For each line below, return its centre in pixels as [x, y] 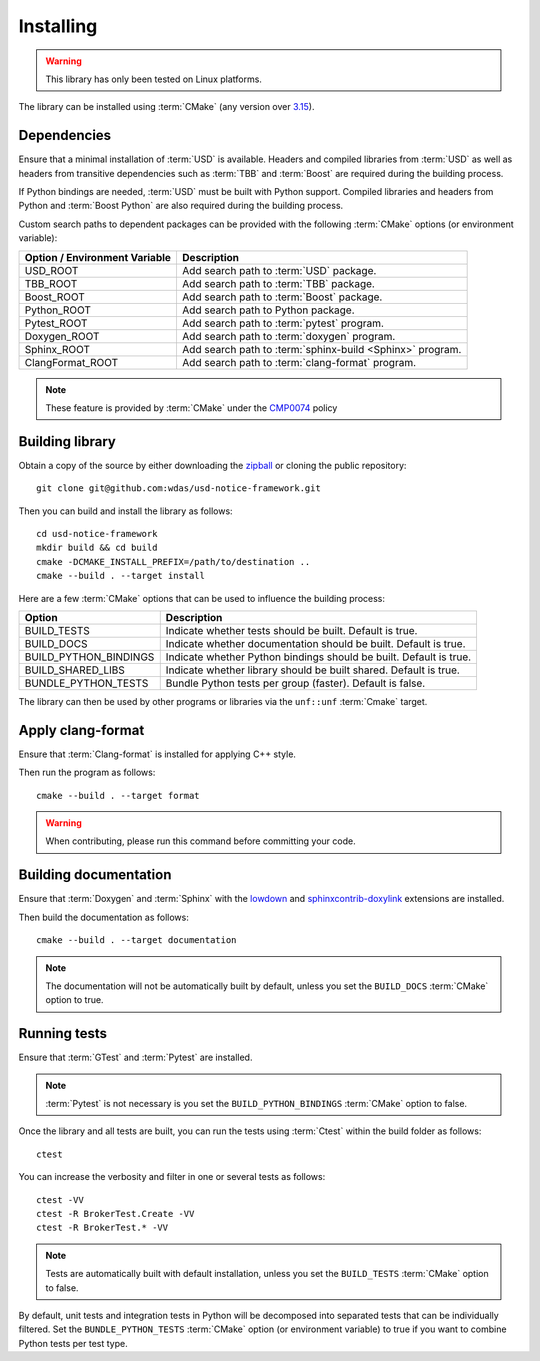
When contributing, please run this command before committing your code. [200, 841]
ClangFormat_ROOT [71, 362]
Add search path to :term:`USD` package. [279, 270]
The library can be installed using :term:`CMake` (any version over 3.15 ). [166, 107]
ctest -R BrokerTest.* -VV [102, 1228]
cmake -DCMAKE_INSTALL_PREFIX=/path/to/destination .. [173, 561]
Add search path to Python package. [268, 310]
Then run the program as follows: [87, 772]
